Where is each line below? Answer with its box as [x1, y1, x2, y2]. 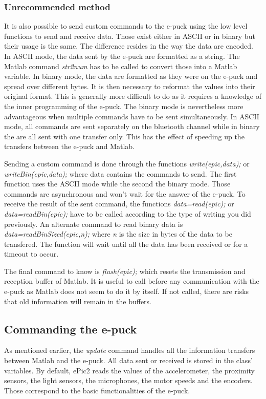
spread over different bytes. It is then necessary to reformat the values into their [4, 80, 255, 91]
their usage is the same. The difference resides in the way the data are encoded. [4, 40, 253, 51]
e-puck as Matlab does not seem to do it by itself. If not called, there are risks [4, 286, 249, 297]
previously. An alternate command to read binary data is [4, 218, 183, 229]
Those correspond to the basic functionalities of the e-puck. [4, 385, 190, 395]
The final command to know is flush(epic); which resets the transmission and [4, 265, 246, 276]
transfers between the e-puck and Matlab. [4, 141, 135, 152]
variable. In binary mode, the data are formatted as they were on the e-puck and [4, 71, 258, 81]
